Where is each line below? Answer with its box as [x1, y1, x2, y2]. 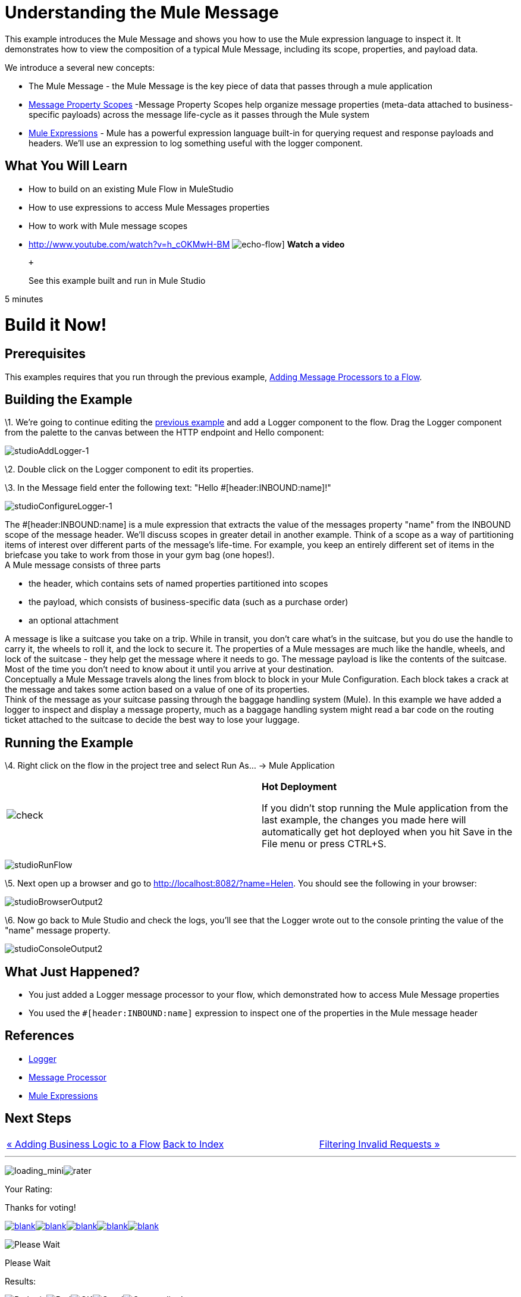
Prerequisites [5, 346, 86, 362]
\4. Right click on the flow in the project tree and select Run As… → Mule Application [5, 760, 335, 771]
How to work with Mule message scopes [29, 220, 188, 231]
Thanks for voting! [5, 1202, 76, 1213]
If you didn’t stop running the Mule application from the [262, 802, 509, 814]
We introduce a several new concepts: [5, 62, 155, 73]
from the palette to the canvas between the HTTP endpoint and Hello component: [5, 427, 324, 438]
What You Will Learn [5, 158, 128, 174]
